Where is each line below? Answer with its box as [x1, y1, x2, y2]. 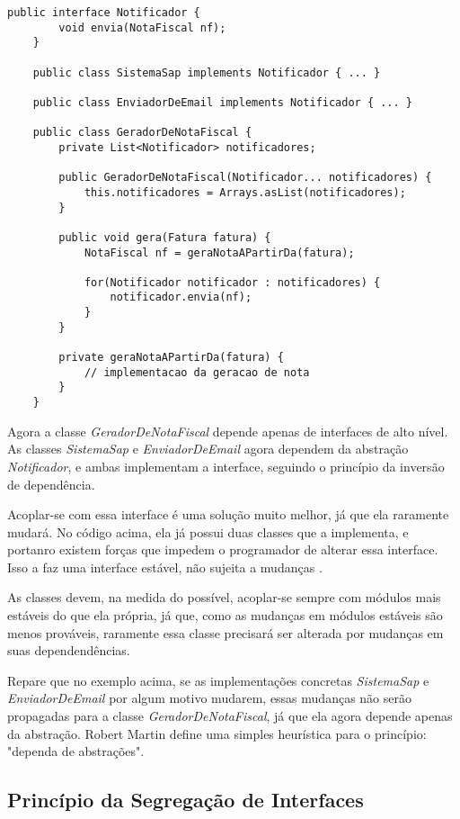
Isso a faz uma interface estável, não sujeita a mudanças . [7, 557, 323, 576]
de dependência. [7, 474, 95, 493]
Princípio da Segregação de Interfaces [7, 786, 364, 814]
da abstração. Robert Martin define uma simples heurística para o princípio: [7, 724, 427, 742]
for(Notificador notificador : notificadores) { [84, 275, 381, 289]
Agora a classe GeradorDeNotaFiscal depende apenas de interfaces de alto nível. [7, 421, 448, 440]
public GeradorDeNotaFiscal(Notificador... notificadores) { [58, 171, 432, 184]
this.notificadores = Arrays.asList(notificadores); [84, 185, 406, 199]
